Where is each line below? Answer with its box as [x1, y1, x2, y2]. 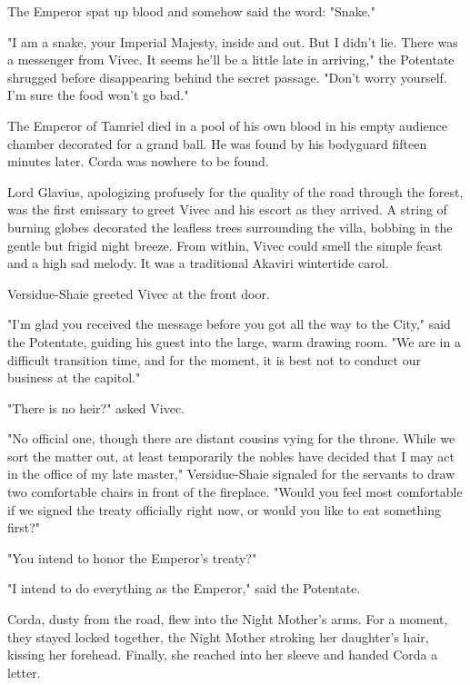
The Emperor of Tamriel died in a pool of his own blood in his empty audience [7, 115, 447, 134]
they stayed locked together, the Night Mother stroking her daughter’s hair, [7, 627, 429, 646]
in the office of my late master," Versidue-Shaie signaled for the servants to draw [7, 464, 455, 483]
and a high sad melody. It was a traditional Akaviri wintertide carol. [7, 253, 389, 273]
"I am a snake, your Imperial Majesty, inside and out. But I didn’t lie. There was [7, 32, 458, 51]
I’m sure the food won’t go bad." [7, 85, 189, 104]
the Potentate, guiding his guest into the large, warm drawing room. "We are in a [7, 332, 461, 351]
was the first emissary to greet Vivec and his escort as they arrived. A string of [7, 200, 447, 219]
